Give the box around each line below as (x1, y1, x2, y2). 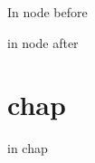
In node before (7, 3, 88, 21)
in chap (7, 139, 48, 158)
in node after (7, 33, 79, 52)
